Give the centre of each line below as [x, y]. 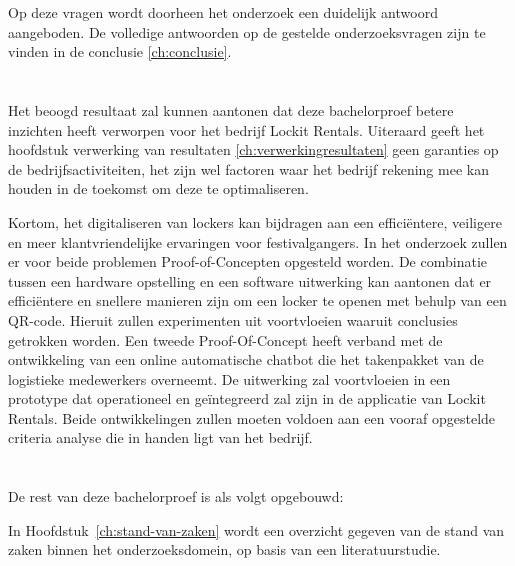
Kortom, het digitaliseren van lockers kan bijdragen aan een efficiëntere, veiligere [255, 221]
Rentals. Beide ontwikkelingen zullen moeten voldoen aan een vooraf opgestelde [252, 417]
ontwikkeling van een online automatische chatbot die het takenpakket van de [246, 359]
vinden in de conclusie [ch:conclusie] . [120, 51]
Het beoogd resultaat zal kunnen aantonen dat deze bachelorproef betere [231, 109]
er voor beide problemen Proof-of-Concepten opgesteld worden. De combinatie [247, 261]
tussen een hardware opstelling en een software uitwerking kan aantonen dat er [250, 280]
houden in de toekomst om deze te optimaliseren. [158, 188]
